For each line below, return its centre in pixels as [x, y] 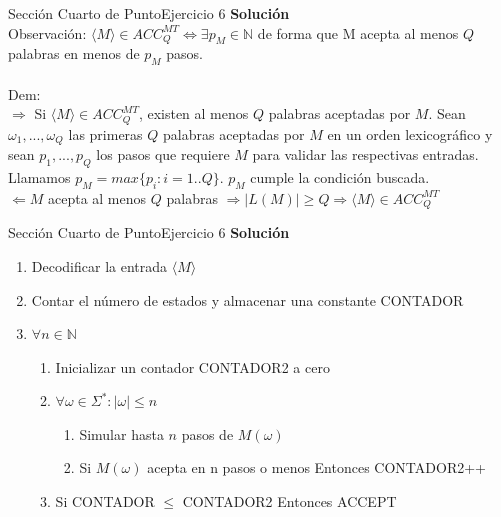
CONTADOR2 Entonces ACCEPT [289, 501]
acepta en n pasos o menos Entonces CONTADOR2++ [316, 467]
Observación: [47, 32]
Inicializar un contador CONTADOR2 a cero [192, 366]
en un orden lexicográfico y [410, 133]
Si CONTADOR [105, 501]
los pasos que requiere [163, 154]
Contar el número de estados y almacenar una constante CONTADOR [247, 299]
